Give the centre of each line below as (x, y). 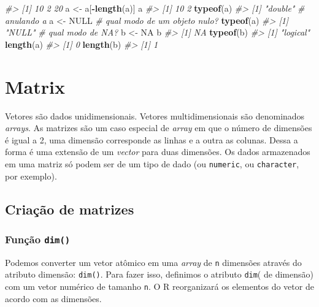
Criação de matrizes (70, 209)
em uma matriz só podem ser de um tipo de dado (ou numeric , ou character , (152, 163)
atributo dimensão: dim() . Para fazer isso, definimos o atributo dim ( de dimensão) (159, 274)
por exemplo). (31, 176)
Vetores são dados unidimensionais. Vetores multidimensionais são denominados (155, 116)
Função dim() (38, 239)
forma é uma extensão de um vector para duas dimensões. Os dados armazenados (158, 152)
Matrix (35, 86)
